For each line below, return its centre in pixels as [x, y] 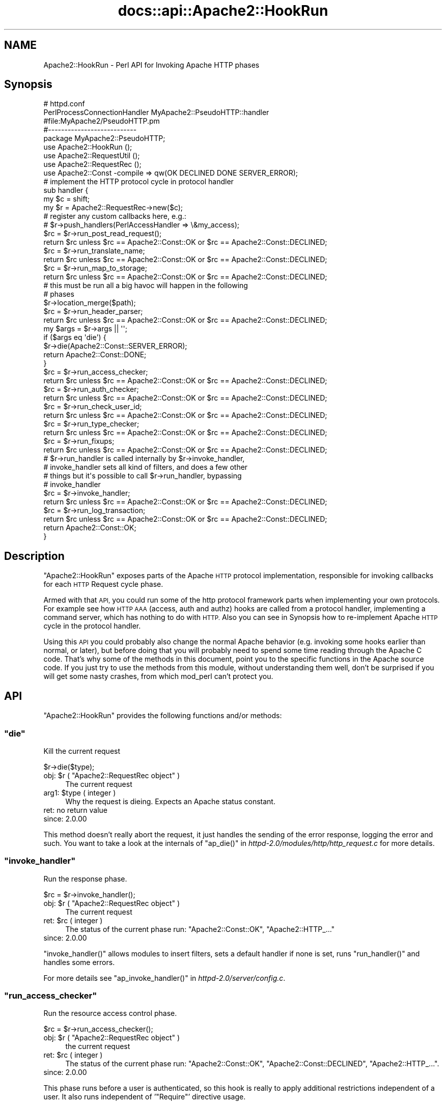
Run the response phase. [85, 879]
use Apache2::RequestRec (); [92, 164]
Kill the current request [82, 751]
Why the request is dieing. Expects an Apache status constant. [170, 801]
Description [34, 556]
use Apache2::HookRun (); [88, 147]
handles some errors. [79, 962]
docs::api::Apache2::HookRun [223, 11]
